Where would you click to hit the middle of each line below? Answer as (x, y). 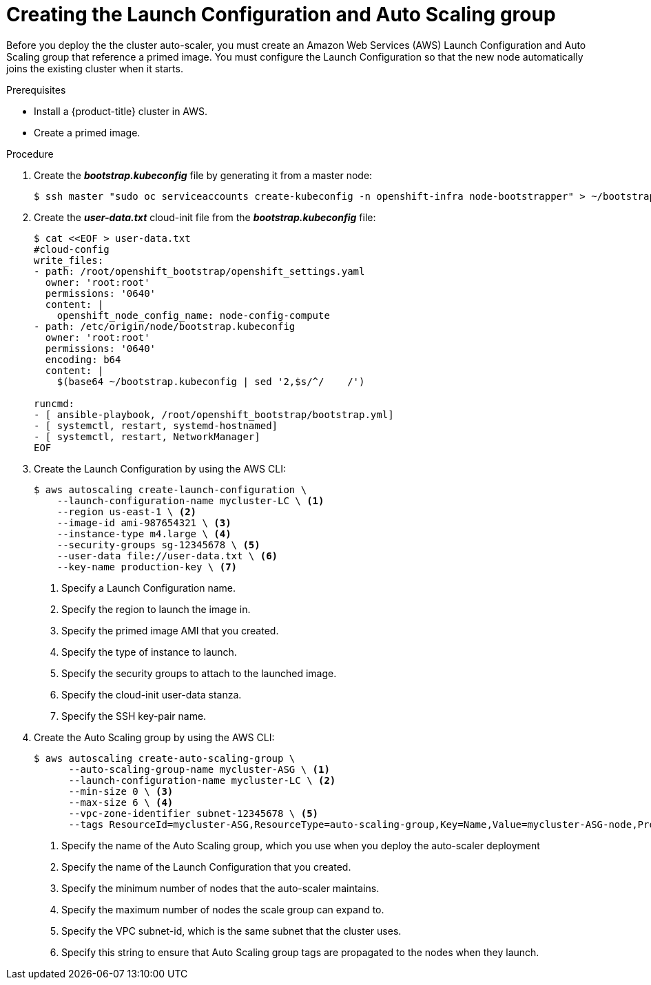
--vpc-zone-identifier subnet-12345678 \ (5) (194, 813)
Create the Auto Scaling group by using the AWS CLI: (154, 737)
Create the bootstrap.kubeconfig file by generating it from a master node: (203, 175)
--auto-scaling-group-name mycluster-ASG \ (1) (199, 769)
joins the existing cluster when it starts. (95, 68)
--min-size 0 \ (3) (121, 791)
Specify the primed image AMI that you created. (170, 630)
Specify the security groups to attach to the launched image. (199, 673)
